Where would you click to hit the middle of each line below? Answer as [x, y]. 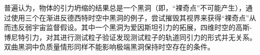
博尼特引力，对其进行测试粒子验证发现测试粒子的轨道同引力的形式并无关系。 [130, 37]
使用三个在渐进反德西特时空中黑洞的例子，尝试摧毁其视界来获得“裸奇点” [130, 17]
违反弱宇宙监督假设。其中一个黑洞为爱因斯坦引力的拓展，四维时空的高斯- [131, 27]
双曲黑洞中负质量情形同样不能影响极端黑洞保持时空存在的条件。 [109, 47]
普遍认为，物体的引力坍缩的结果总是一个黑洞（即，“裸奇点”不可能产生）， [125, 7]
